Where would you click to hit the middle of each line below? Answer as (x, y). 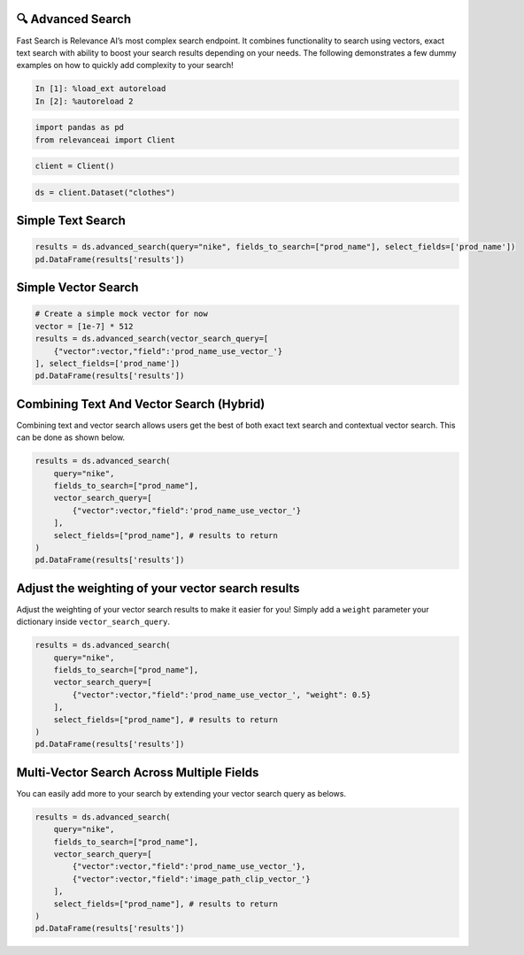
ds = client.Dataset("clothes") (105, 192)
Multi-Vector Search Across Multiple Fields (138, 772)
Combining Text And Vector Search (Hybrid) (141, 404)
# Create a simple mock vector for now (121, 314)
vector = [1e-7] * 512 (84, 326)
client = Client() (75, 166)
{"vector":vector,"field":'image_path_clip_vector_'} (191, 879)
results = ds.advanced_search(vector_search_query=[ (152, 339)
